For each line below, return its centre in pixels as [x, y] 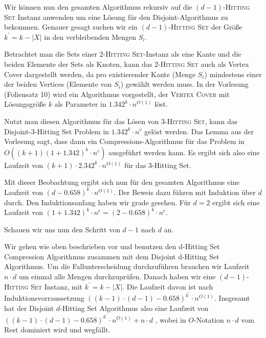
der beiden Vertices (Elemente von [58, 84]
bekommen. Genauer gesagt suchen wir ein [71, 27]
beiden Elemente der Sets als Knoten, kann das [78, 64]
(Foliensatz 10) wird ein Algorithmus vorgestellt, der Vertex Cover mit [117, 94]
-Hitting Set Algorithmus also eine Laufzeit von [134, 308]
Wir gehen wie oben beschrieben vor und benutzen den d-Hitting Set [112, 246]
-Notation [209, 319]
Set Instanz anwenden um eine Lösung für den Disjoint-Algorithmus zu [116, 17]
